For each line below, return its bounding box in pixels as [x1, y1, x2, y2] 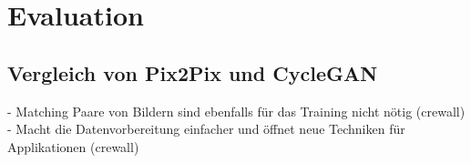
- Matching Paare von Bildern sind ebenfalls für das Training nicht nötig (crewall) [7, 101, 466, 120]
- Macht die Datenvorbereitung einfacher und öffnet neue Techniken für [7, 119, 405, 138]
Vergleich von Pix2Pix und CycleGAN [7, 58, 378, 87]
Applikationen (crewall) [7, 137, 139, 156]
